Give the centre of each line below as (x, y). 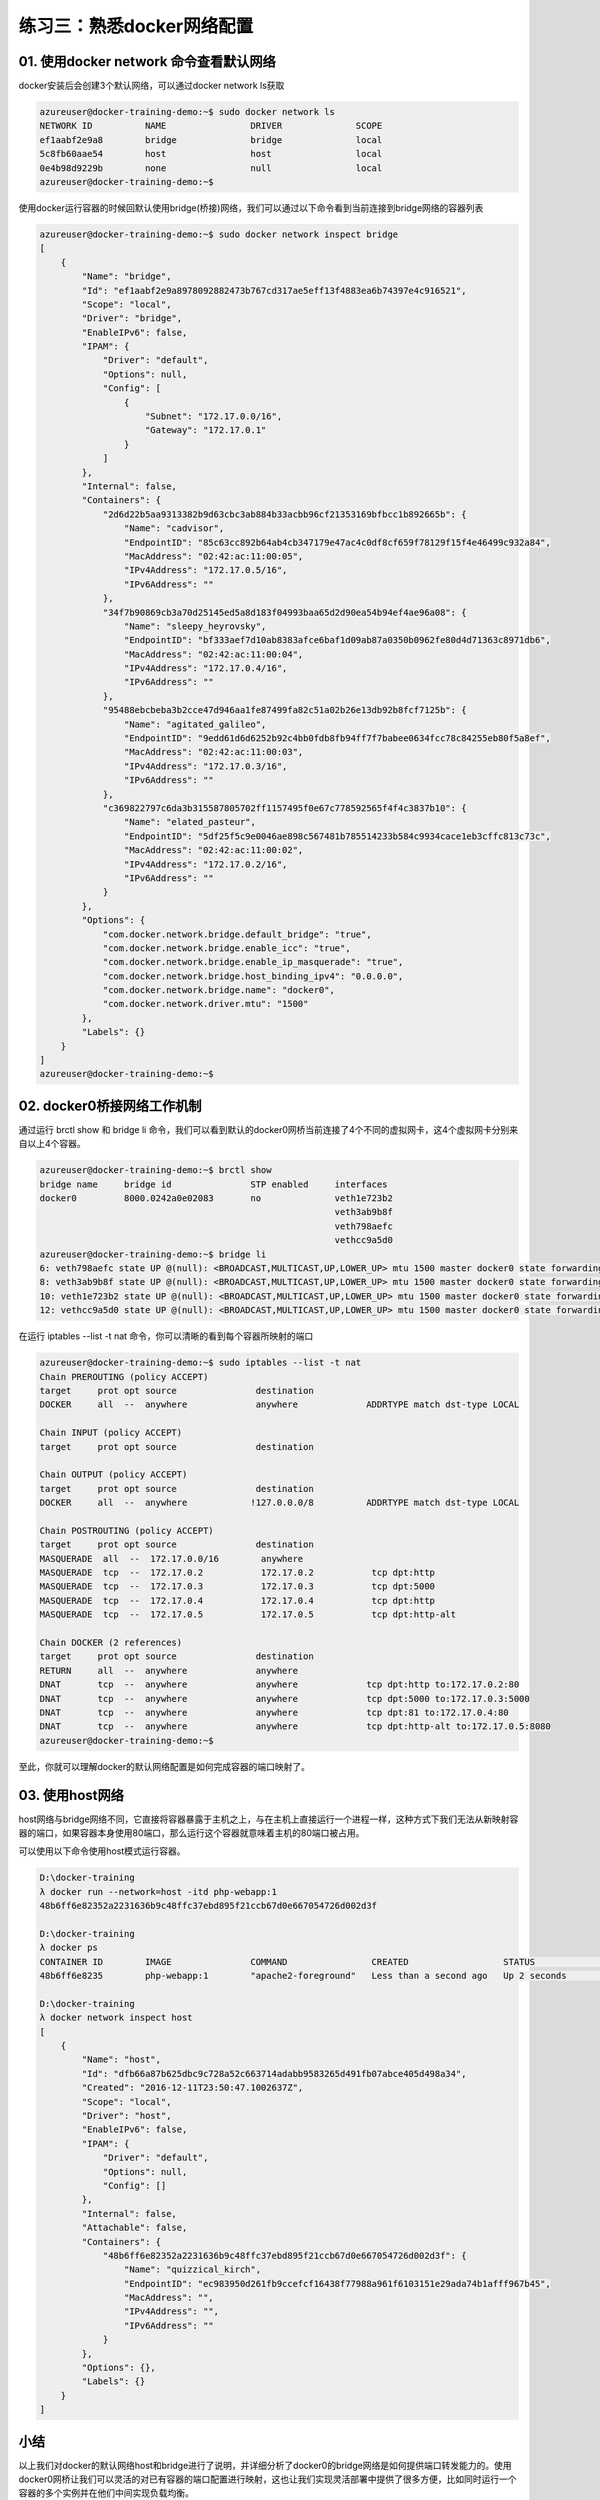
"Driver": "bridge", (132, 318)
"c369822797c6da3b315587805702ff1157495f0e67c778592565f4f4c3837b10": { (284, 808)
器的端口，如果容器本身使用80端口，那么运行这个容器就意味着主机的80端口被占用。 (191, 1832)
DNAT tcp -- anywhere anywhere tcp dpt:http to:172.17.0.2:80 (279, 1684)
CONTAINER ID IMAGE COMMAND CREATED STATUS (287, 1961)
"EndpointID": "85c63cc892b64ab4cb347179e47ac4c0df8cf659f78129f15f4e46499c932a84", (337, 542)
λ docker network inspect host (116, 2018)
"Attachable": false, (134, 2228)
